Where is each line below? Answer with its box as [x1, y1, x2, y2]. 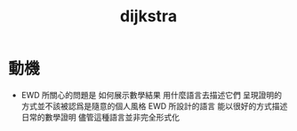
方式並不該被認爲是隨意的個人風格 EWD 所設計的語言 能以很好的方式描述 [20, 100, 288, 112]
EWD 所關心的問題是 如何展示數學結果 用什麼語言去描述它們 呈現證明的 [20, 89, 282, 100]
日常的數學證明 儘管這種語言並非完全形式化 [20, 112, 180, 122]
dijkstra [119, 6, 178, 27]
